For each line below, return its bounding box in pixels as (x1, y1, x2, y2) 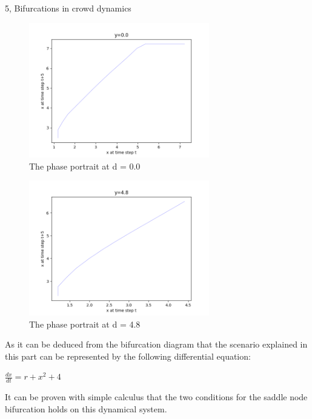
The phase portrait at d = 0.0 (29, 159, 141, 172)
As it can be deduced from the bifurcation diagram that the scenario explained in (5, 338, 308, 351)
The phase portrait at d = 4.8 (29, 317, 141, 330)
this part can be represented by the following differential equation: (5, 349, 251, 362)
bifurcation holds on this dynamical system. (5, 402, 167, 415)
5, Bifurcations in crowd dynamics (5, 2, 131, 14)
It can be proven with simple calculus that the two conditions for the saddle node (5, 391, 308, 403)
